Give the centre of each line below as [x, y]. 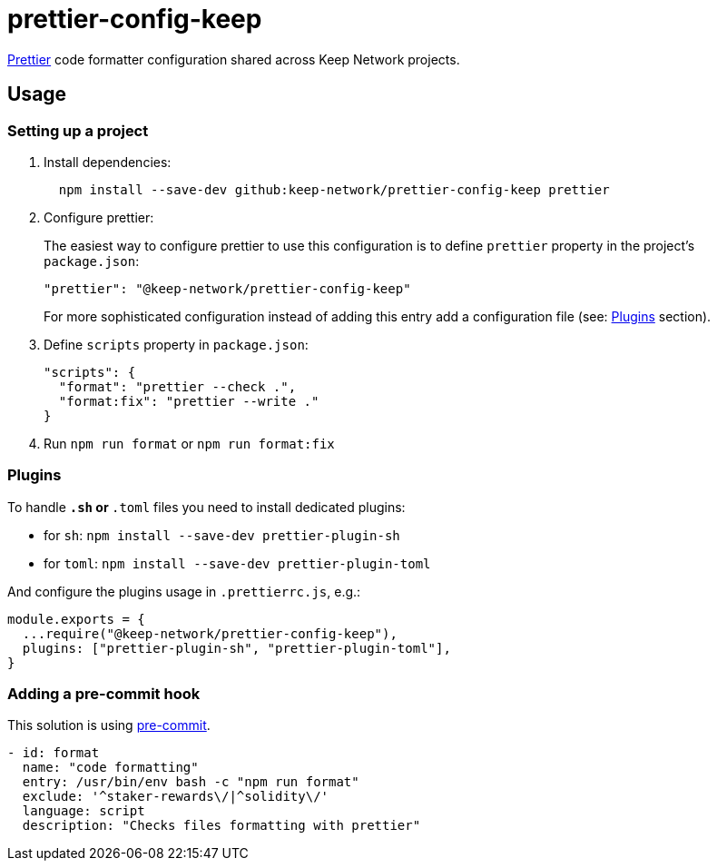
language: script [83, 811]
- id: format [54, 753]
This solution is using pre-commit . [109, 725]
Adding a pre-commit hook [104, 694]
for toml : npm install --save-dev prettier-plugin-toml [237, 563]
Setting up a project [78, 130]
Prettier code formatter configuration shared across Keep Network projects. [234, 59]
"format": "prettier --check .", [177, 386]
